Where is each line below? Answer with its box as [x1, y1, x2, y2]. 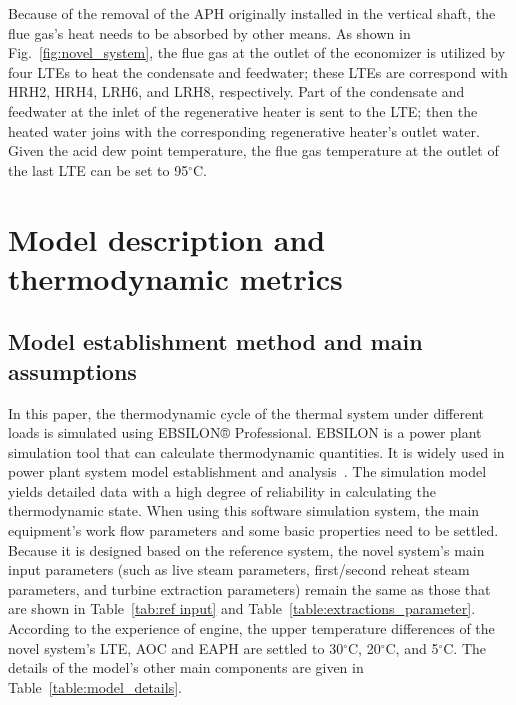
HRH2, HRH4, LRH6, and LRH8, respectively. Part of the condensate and [8, 81, 465, 102]
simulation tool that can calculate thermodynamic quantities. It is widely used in [8, 441, 505, 462]
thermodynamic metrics [8, 257, 343, 298]
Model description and [8, 218, 326, 259]
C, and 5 [385, 637, 439, 658]
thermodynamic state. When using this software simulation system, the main [8, 500, 480, 521]
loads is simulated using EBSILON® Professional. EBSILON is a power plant [8, 422, 482, 443]
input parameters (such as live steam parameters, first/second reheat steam [8, 559, 470, 580]
